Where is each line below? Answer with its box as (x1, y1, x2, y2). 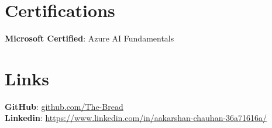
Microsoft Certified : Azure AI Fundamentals (5, 32, 174, 44)
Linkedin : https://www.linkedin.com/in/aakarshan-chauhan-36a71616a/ (5, 112, 267, 124)
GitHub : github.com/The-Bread (5, 100, 123, 112)
